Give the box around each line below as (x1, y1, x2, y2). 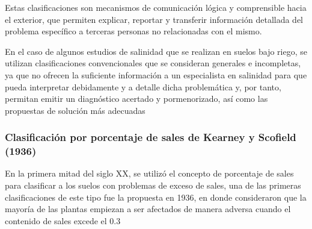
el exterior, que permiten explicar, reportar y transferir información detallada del (5, 13, 304, 25)
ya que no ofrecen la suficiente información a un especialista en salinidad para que (5, 68, 307, 81)
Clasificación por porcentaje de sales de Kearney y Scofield (5, 130, 296, 145)
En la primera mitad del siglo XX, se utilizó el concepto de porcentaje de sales (5, 167, 294, 180)
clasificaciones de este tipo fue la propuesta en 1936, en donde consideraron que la (5, 190, 307, 203)
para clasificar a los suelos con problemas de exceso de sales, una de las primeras (5, 179, 301, 192)
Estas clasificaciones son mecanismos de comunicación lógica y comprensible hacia (5, 1, 307, 13)
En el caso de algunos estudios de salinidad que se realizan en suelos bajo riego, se (5, 45, 307, 57)
